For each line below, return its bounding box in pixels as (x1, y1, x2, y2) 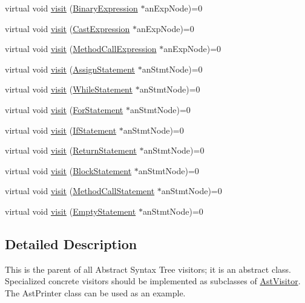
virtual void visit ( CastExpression (5, 22, 130, 34)
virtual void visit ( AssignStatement (5, 62, 135, 75)
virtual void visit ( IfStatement (5, 123, 117, 136)
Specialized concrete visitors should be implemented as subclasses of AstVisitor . (5, 275, 301, 287)
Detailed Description (5, 234, 137, 253)
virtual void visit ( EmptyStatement (5, 204, 136, 217)
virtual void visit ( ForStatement (5, 103, 123, 116)
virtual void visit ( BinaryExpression (5, 2, 138, 14)
